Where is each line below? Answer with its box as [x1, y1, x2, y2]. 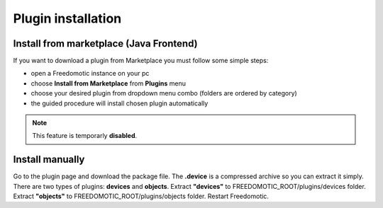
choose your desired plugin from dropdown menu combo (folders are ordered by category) [30, 89, 297, 98]
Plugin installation [13, 11, 122, 26]
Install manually [13, 154, 85, 166]
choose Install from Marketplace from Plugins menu [30, 79, 187, 88]
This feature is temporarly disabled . [32, 132, 138, 140]
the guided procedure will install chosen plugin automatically [30, 99, 209, 108]
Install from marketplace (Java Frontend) [13, 37, 198, 50]
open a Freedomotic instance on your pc [30, 69, 150, 78]
